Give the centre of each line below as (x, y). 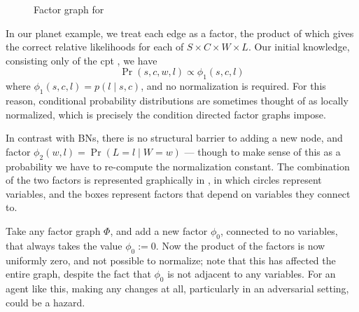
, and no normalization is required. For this (233, 86)
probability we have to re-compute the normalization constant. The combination (178, 166)
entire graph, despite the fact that (78, 274)
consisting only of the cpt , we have (82, 60)
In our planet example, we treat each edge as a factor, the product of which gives (180, 33)
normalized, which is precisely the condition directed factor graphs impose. (166, 114)
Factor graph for (69, 9)
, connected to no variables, (279, 230)
